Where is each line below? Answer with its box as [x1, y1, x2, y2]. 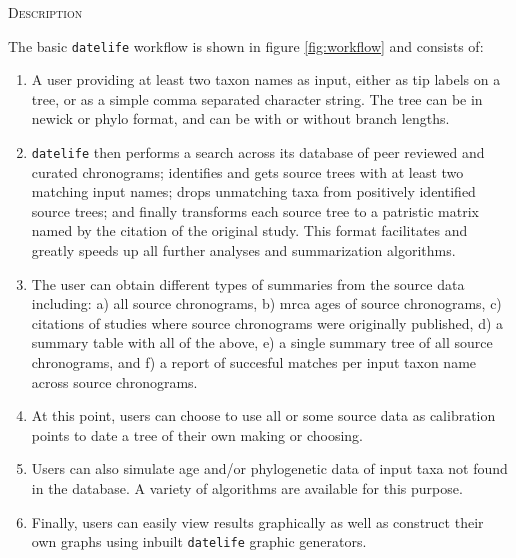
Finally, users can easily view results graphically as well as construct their [31, 511, 484, 532]
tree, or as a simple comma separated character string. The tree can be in [31, 88, 483, 109]
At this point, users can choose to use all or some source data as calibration [31, 405, 496, 426]
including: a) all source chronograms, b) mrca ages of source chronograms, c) [31, 293, 502, 314]
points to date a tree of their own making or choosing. [31, 424, 364, 445]
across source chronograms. [31, 371, 198, 392]
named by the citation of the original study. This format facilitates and [31, 220, 468, 241]
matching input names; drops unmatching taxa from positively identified [31, 181, 476, 202]
